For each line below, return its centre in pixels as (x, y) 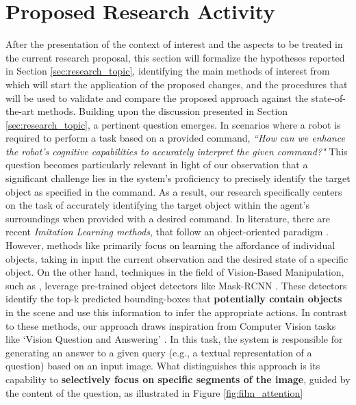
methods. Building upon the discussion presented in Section (163, 111)
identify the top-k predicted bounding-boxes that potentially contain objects (174, 299)
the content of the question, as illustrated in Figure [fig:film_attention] (154, 392)
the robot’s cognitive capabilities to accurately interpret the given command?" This (177, 151)
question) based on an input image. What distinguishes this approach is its (163, 366)
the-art (20, 111)
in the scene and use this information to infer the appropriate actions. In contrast (177, 312)
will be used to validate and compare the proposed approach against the (157, 97)
